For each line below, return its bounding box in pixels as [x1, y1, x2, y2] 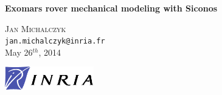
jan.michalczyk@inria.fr [5, 37, 105, 46]
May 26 [5, 45, 33, 58]
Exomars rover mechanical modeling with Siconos [5, 2, 218, 14]
